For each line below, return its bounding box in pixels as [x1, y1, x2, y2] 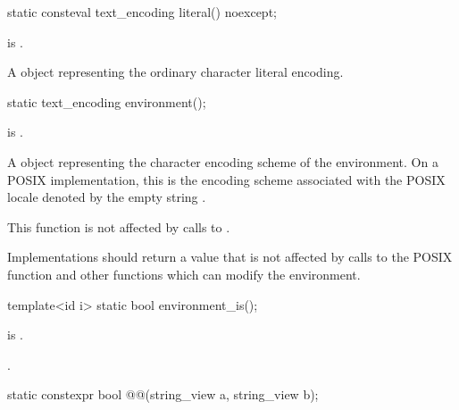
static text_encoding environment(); [7, 92, 206, 111]
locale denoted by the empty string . [7, 188, 206, 206]
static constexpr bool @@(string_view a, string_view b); [7, 385, 319, 404]
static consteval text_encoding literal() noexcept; [7, 3, 277, 21]
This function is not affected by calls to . [7, 217, 230, 236]
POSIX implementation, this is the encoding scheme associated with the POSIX [7, 170, 446, 188]
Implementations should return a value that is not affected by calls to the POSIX [7, 247, 453, 266]
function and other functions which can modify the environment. [7, 264, 361, 283]
